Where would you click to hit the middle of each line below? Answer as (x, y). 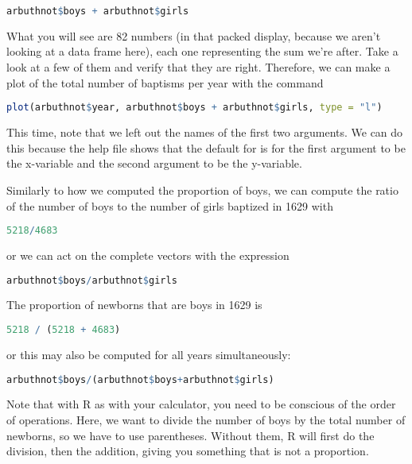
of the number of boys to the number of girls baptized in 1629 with (170, 205)
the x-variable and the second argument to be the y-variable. (154, 163)
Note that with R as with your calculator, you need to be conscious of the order (201, 404)
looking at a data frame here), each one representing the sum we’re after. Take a (202, 51)
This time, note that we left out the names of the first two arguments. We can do (205, 132)
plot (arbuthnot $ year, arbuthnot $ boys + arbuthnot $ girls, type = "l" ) (194, 108)
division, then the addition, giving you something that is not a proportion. (188, 451)
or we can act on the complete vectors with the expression (148, 255)
